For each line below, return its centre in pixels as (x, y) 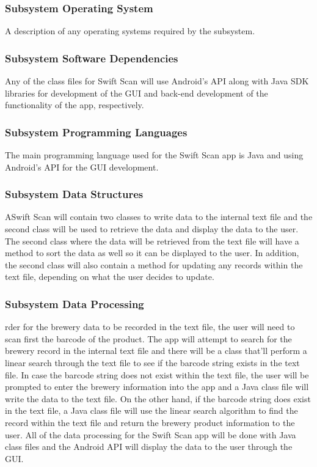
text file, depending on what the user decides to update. (110, 277)
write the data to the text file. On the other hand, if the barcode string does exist (158, 398)
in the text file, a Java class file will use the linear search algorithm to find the (151, 410)
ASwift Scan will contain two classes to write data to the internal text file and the (159, 217)
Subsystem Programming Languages (96, 132)
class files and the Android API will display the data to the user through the (149, 447)
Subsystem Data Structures (74, 194)
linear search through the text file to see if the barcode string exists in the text (152, 362)
